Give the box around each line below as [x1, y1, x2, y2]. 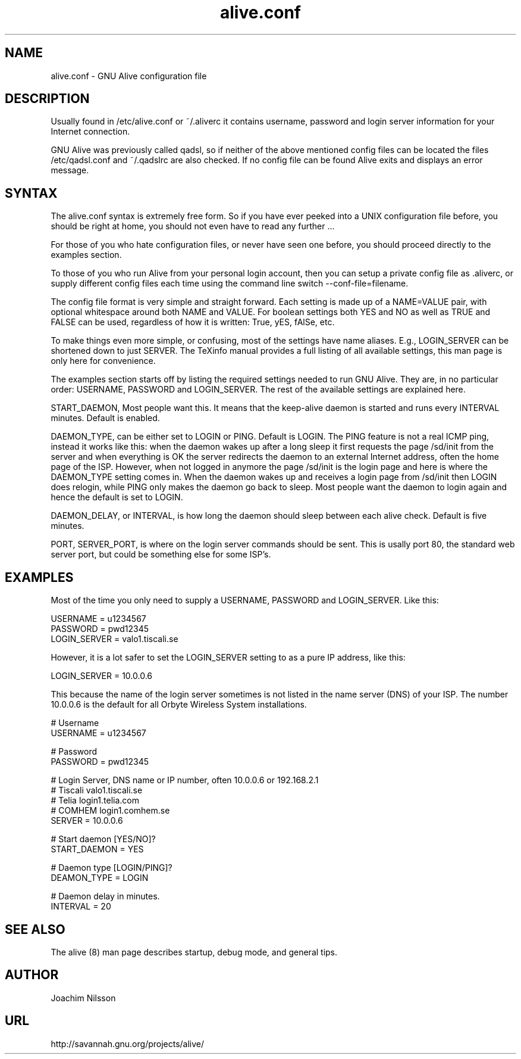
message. [51, 165, 89, 176]
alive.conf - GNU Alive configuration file [51, 70, 207, 81]
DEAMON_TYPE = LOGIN [51, 873, 149, 883]
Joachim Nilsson [51, 992, 116, 1003]
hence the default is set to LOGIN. [51, 492, 183, 503]
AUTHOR [5, 967, 59, 983]
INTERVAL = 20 [51, 901, 111, 912]
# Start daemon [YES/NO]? [51, 834, 156, 845]
